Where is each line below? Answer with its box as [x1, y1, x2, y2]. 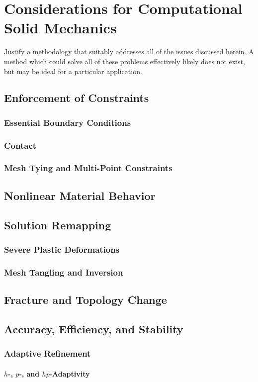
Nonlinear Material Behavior [4, 188, 156, 203]
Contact [4, 139, 37, 151]
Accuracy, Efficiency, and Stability [4, 321, 183, 336]
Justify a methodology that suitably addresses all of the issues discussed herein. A [4, 46, 254, 57]
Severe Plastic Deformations [4, 243, 120, 255]
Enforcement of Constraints [4, 90, 149, 105]
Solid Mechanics [4, 17, 117, 38]
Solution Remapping [4, 217, 111, 232]
